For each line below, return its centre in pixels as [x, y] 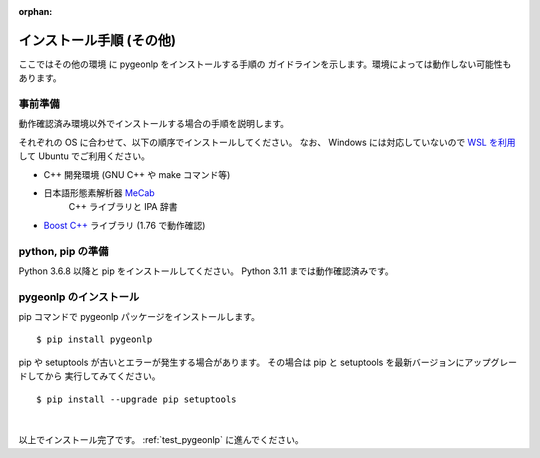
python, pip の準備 [63, 251]
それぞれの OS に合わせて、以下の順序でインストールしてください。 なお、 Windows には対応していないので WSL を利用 [267, 142]
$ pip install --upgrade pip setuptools [136, 399]
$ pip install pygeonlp [94, 339]
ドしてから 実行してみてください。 [89, 376]
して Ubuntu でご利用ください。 [84, 156]
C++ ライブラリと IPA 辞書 [123, 207]
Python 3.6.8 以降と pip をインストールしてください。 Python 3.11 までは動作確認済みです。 [206, 271]
